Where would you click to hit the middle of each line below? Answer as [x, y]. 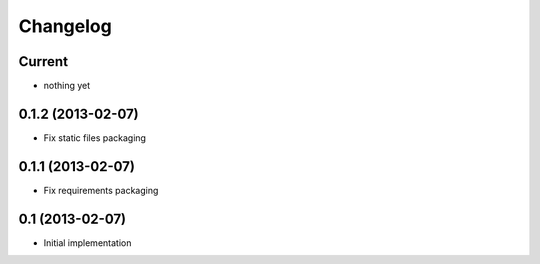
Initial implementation [87, 242]
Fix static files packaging [95, 137]
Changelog [65, 26]
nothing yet [67, 86]
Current [43, 61]
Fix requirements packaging [101, 190]
